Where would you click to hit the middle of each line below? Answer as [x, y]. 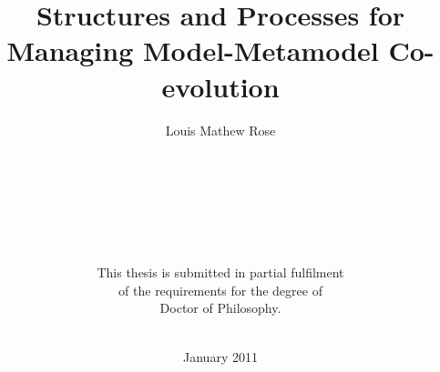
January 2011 [220, 356]
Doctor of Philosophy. [220, 308]
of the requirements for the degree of [220, 290]
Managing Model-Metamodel [193, 50]
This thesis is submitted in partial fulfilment [220, 272]
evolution [220, 86]
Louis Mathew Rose [220, 130]
